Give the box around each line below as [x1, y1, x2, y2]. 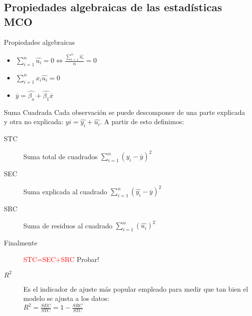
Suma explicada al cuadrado [23, 186, 108, 196]
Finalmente [4, 238, 37, 248]
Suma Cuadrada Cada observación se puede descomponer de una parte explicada [4, 107, 245, 117]
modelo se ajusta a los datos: [23, 293, 109, 303]
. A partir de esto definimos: [100, 116, 184, 127]
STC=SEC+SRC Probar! [23, 254, 99, 264]
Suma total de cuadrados [23, 151, 98, 161]
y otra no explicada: [4, 116, 64, 127]
